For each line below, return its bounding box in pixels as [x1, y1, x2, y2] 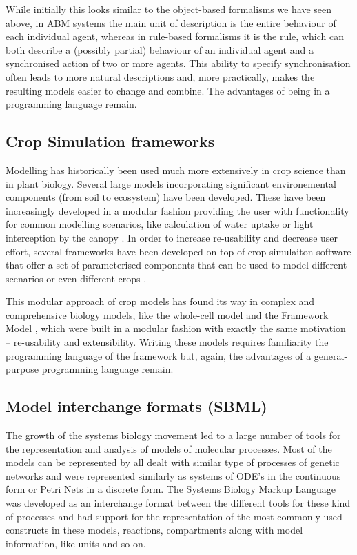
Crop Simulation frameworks [6, 130, 215, 152]
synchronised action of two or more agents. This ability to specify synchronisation [6, 56, 351, 70]
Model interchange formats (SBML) [6, 396, 267, 417]
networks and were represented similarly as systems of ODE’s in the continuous [6, 468, 341, 483]
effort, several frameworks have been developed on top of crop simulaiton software [6, 244, 351, 258]
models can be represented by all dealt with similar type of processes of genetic [6, 455, 340, 469]
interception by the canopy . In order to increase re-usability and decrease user [6, 230, 338, 244]
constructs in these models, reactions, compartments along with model [6, 523, 303, 537]
